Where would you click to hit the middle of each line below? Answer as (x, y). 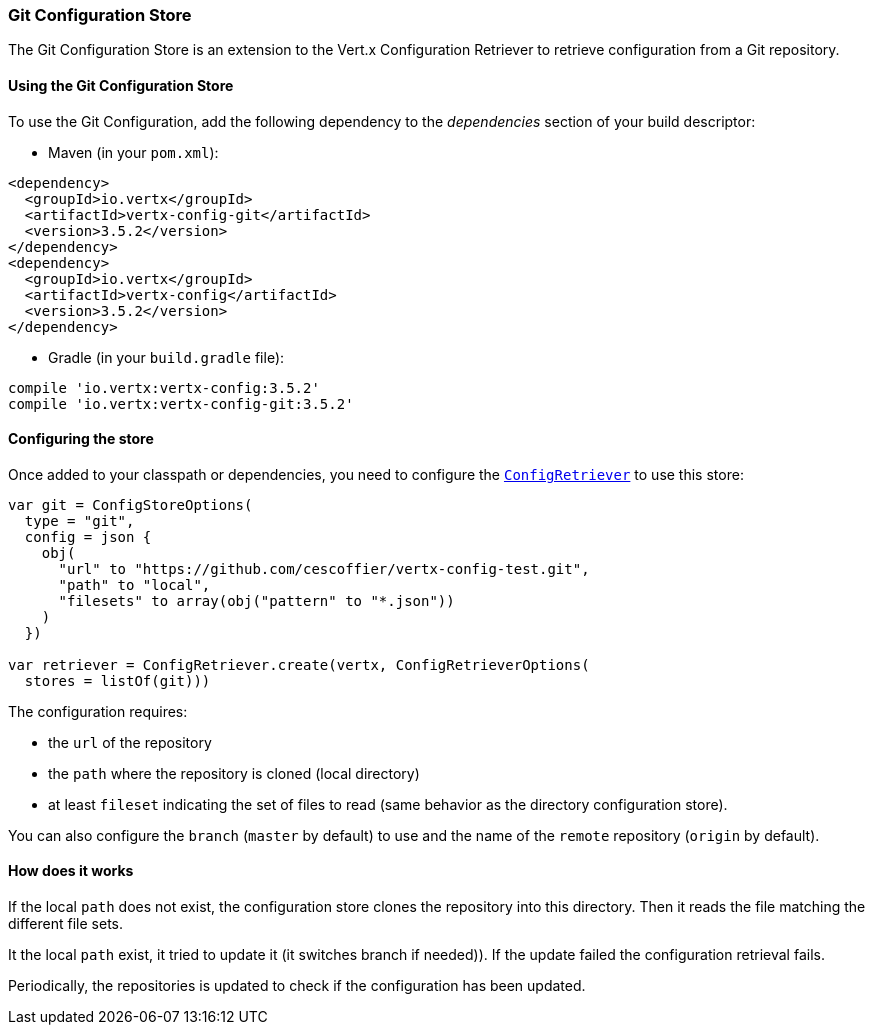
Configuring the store (81, 439)
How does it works (71, 871)
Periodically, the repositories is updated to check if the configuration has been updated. (297, 986)
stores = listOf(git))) (117, 680)
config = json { (88, 536)
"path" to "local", (134, 584)
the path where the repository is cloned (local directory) (234, 773)
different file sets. (66, 924)
